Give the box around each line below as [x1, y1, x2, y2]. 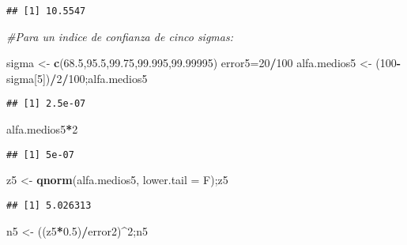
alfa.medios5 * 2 [6, 121, 78, 138]
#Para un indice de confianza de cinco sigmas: [6, 28, 233, 44]
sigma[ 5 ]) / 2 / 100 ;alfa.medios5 [6, 70, 148, 86]
